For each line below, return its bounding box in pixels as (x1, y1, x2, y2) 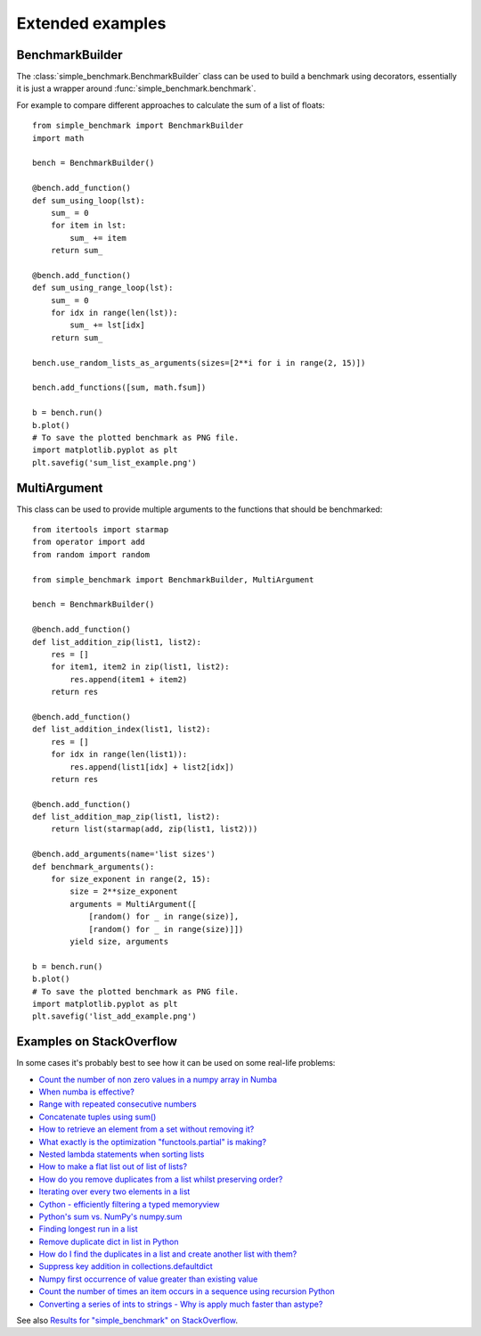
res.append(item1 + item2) (69, 674, 188, 684)
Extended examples (16, 13, 167, 33)
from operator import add (32, 537, 146, 548)
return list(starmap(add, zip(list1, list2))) (50, 824, 258, 834)
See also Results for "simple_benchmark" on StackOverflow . (16, 1315, 239, 1326)
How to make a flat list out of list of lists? (38, 1161, 187, 1172)
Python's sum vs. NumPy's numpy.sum (38, 1211, 183, 1222)
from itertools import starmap (32, 524, 169, 535)
